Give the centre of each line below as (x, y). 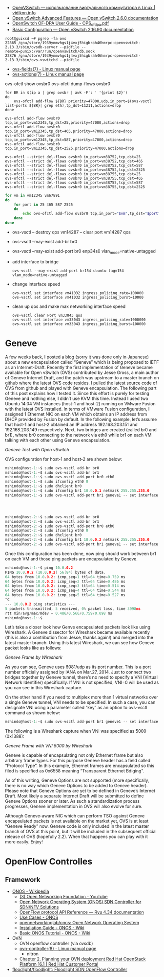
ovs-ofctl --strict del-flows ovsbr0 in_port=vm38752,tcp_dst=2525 (75, 170)
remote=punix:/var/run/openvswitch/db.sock (50, 51)
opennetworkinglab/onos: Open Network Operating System (79, 923)
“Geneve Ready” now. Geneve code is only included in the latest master (77, 826)
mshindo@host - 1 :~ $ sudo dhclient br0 (43, 486)
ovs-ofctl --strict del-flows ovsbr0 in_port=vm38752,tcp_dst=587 (74, 165)
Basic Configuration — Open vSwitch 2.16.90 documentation (73, 29)
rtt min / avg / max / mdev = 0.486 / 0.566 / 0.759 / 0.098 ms (59, 613)
